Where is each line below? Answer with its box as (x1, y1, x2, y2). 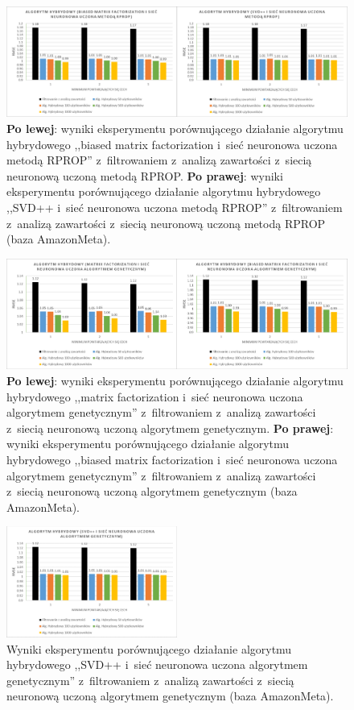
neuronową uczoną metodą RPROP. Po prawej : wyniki (6, 167, 283, 184)
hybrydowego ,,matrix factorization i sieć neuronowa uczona (6, 388, 303, 405)
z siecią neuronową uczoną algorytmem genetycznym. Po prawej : (6, 419, 334, 436)
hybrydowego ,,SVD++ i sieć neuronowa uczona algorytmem (6, 656, 308, 673)
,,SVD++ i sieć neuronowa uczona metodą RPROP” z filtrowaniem (6, 199, 343, 216)
